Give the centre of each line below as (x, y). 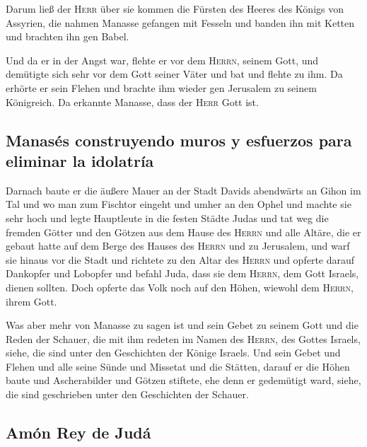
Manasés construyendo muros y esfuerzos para (179, 140)
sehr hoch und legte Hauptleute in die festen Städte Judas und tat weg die (167, 217)
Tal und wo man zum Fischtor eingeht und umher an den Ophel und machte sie (179, 204)
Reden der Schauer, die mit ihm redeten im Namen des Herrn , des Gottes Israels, (183, 338)
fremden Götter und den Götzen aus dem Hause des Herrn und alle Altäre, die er (183, 232)
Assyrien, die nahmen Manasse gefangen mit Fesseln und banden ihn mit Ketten (180, 22)
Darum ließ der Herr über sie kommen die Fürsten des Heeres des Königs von (175, 8)
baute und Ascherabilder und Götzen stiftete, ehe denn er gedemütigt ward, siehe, (183, 380)
